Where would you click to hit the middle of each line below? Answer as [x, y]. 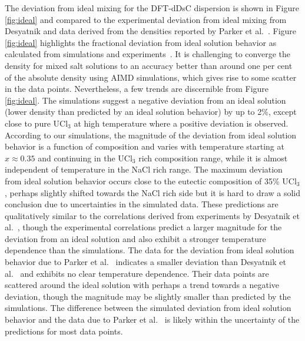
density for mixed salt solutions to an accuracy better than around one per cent [149, 65]
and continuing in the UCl [85, 158]
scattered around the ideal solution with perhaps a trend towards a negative [142, 285]
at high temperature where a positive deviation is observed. [181, 123]
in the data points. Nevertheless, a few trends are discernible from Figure [137, 89]
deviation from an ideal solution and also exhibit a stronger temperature [135, 238]
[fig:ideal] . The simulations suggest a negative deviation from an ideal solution [145, 100]
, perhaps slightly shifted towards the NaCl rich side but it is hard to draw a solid [153, 192]
